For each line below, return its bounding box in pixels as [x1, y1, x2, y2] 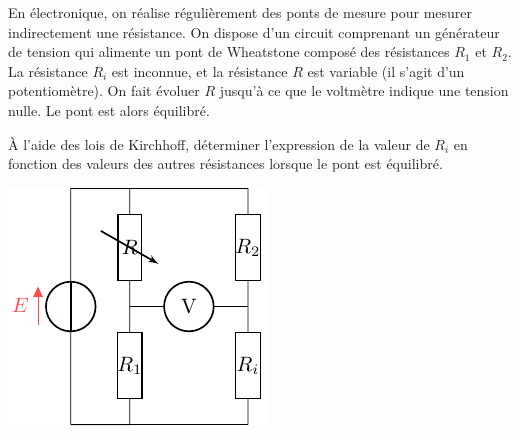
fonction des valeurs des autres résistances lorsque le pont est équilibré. [8, 153, 443, 174]
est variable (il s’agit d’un [307, 60, 465, 81]
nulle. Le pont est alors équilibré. [8, 99, 210, 120]
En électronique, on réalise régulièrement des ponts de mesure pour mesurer [8, 2, 473, 22]
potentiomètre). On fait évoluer [8, 80, 200, 101]
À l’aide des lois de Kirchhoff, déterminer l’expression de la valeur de [8, 133, 430, 154]
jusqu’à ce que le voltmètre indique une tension [219, 80, 509, 101]
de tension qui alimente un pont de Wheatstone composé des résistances [8, 41, 450, 62]
